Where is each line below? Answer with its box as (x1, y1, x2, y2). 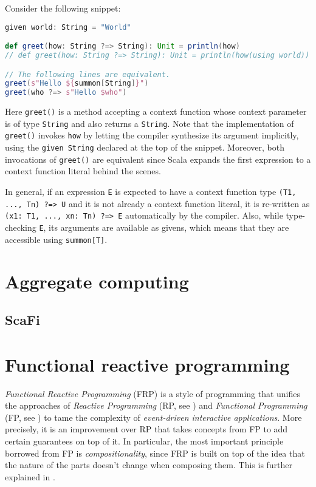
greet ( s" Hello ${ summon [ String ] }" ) (5, 79, 149, 88)
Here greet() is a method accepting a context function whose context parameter (5, 105, 307, 118)
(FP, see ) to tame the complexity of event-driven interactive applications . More (5, 410, 302, 423)
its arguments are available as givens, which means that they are (49, 221, 289, 233)
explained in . (5, 470, 55, 483)
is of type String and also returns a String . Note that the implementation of (5, 117, 294, 129)
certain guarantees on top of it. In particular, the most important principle (5, 434, 284, 447)
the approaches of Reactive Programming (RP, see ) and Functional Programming (5, 399, 307, 412)
